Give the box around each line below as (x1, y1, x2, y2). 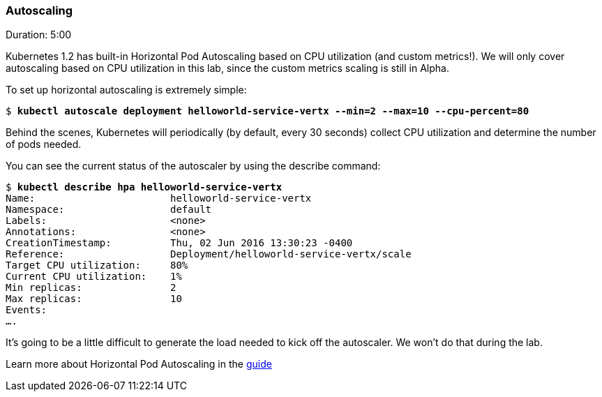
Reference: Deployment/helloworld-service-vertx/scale (6, 248, 412, 260)
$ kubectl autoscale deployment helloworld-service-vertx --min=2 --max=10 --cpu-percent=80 (6, 105, 529, 117)
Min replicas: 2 (6, 282, 176, 294)
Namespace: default (6, 204, 212, 216)
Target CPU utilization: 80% (6, 260, 188, 271)
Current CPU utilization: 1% (6, 271, 182, 283)
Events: (6, 304, 47, 316)
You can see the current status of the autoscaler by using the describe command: (6, 160, 381, 172)
